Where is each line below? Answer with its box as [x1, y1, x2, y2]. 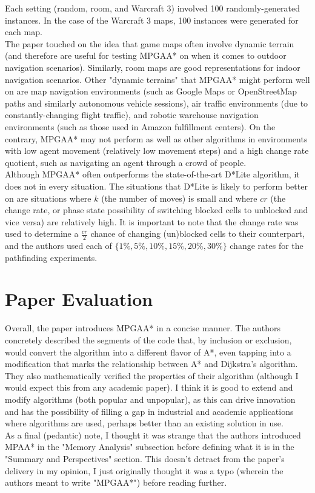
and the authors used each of [5, 239, 112, 252]
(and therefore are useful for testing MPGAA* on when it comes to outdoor [5, 49, 287, 62]
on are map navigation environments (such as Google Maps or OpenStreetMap [5, 85, 297, 98]
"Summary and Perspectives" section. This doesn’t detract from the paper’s [5, 452, 285, 465]
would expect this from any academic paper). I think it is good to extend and [5, 381, 293, 394]
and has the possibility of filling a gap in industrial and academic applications [5, 405, 294, 417]
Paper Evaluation [5, 286, 153, 311]
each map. [5, 25, 42, 38]
